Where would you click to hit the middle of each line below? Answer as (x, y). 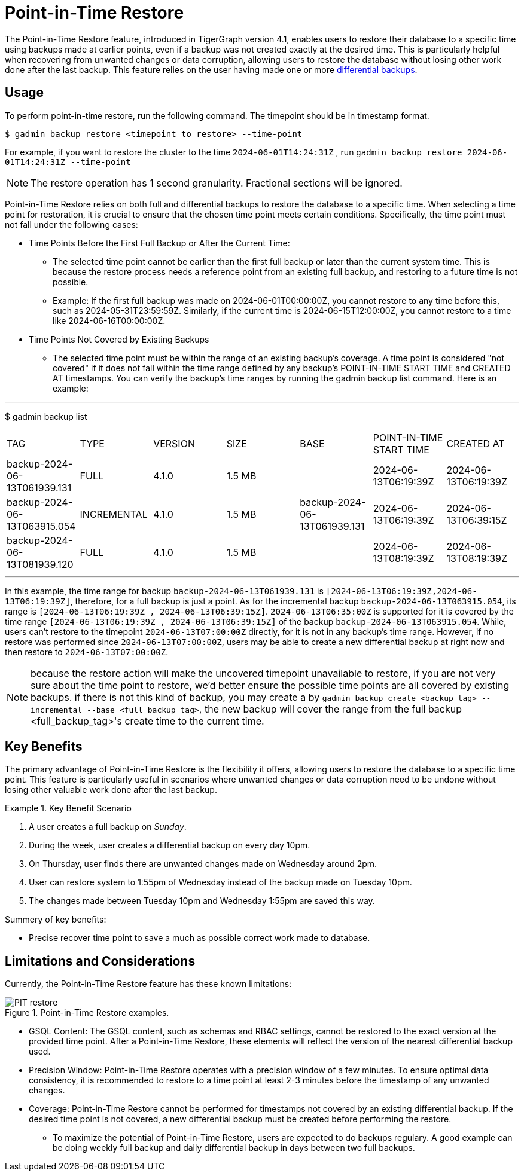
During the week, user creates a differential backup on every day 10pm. (170, 845)
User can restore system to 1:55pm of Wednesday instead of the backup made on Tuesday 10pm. (220, 882)
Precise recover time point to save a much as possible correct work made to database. (199, 938)
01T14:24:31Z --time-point (68, 162)
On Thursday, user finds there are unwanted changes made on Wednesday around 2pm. (203, 864)
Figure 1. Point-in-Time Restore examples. (87, 1013)
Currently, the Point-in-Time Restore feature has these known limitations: (148, 984)
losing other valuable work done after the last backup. (111, 790)
